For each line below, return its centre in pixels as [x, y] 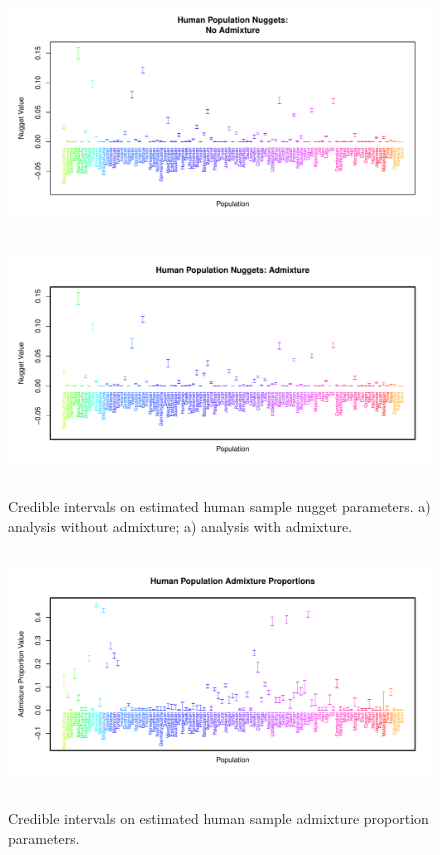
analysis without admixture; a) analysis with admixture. [180, 525]
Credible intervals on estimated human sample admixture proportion [218, 817]
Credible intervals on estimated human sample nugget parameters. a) [219, 506]
